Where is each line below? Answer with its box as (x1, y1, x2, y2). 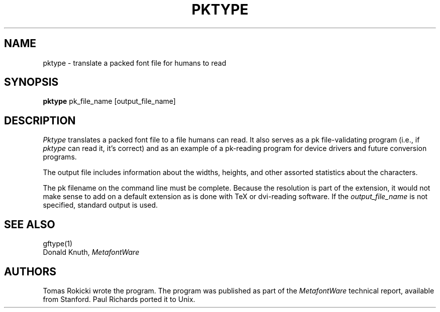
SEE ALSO (4, 218, 55, 231)
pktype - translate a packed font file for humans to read (43, 58, 227, 67)
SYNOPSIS (4, 76, 59, 89)
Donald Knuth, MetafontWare (43, 248, 140, 257)
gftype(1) (43, 239, 73, 248)
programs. (43, 152, 77, 162)
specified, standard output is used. (43, 201, 158, 210)
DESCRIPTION (4, 114, 76, 127)
